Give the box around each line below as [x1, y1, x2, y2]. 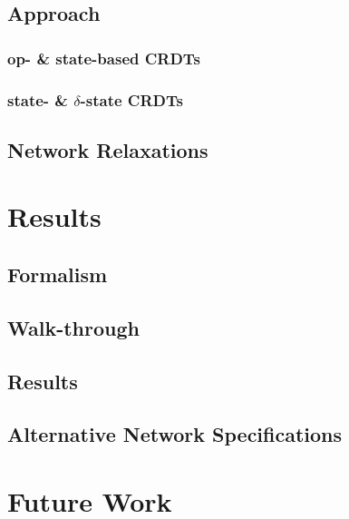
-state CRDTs [80, 88, 183, 111]
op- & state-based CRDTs [7, 46, 200, 69]
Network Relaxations [7, 135, 208, 163]
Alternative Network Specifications [7, 420, 343, 448]
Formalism [7, 260, 108, 289]
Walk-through [7, 313, 140, 341]
